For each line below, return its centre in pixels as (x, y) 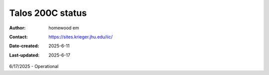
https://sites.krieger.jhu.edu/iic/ (81, 37)
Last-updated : (24, 55)
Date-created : (24, 46)
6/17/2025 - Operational (34, 67)
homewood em (64, 28)
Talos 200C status (48, 13)
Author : (17, 28)
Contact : (19, 37)
